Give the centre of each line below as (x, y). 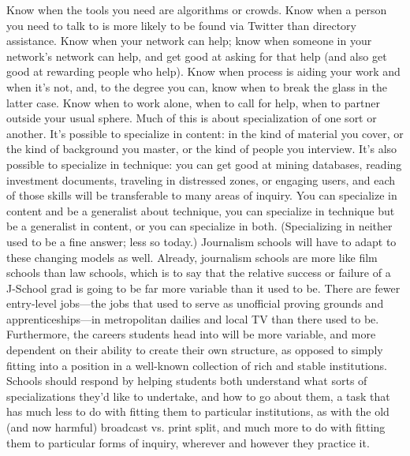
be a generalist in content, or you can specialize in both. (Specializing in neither (199, 226)
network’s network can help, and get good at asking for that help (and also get (197, 56)
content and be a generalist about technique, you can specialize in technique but (201, 210)
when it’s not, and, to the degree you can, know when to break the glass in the (197, 86)
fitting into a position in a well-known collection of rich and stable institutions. (197, 365)
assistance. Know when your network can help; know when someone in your (189, 41)
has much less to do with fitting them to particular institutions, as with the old (198, 411)
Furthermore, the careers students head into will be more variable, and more (191, 334)
